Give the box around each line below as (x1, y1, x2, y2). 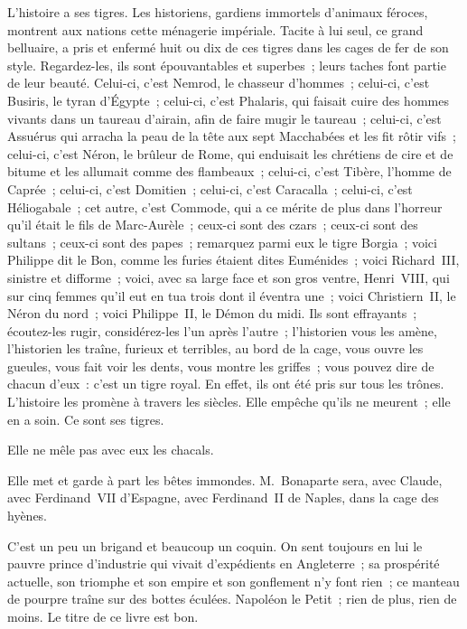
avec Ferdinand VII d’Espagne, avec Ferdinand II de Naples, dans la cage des (7, 488, 439, 507)
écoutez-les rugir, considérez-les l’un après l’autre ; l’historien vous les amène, (7, 321, 437, 340)
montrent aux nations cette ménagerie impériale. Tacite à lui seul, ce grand (7, 20, 424, 39)
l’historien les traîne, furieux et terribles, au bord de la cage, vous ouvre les (7, 339, 424, 358)
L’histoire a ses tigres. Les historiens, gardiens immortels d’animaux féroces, (7, 3, 428, 21)
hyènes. (7, 506, 48, 525)
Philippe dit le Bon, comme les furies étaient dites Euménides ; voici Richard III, (7, 250, 460, 269)
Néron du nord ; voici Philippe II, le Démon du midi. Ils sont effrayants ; (7, 304, 417, 323)
